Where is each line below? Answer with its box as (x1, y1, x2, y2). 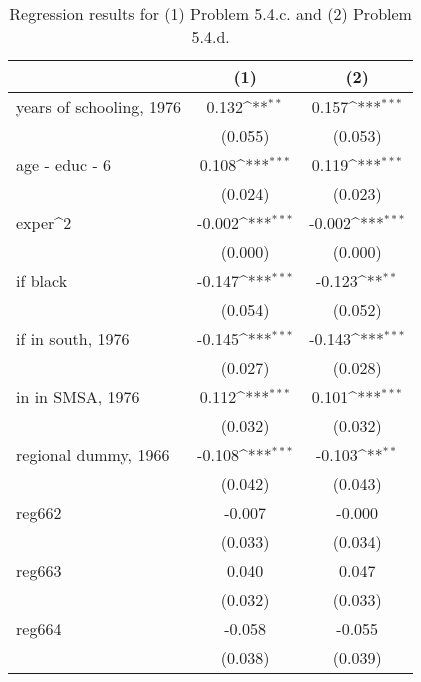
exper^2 (16, 211, 72, 234)
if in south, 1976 (16, 327, 130, 350)
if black (16, 269, 68, 292)
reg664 (16, 617, 62, 640)
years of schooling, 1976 (16, 95, 182, 118)
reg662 (16, 501, 62, 524)
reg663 (16, 559, 62, 582)
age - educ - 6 (16, 153, 112, 176)
